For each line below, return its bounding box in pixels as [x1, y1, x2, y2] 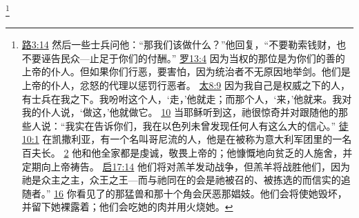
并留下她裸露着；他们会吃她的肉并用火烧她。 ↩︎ [21, 199, 233, 214]
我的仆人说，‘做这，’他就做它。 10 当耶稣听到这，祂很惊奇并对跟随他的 [21, 105, 338, 119]
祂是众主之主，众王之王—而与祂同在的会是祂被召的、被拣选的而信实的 [21, 172, 341, 187]
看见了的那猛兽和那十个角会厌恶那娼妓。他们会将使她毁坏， [76, 186, 347, 200]
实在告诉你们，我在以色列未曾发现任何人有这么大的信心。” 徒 [75, 118, 349, 132]
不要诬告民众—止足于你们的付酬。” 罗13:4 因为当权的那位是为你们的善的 [21, 50, 345, 65]
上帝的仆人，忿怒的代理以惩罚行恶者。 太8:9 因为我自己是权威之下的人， [21, 78, 351, 92]
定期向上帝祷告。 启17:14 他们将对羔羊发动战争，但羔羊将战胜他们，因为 [21, 159, 351, 173]
